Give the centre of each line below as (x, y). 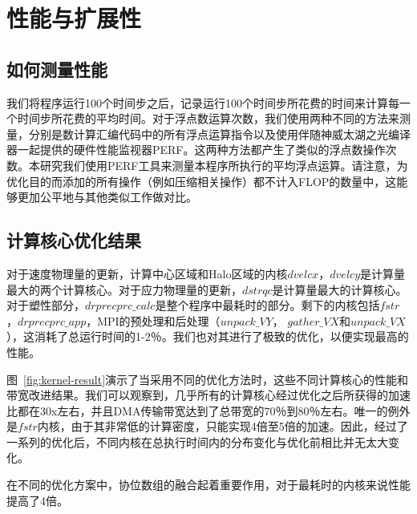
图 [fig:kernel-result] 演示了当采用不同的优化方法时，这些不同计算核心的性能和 (208, 379)
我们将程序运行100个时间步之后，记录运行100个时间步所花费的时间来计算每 (203, 102)
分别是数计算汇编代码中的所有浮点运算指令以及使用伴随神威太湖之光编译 (219, 134)
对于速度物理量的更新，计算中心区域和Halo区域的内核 (147, 273)
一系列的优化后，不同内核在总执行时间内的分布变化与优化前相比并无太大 (197, 441)
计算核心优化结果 (74, 240)
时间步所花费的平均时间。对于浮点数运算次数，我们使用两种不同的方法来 (208, 118)
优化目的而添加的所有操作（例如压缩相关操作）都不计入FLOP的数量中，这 (202, 181)
